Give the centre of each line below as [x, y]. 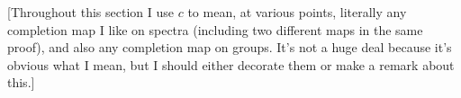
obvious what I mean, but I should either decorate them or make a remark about [231, 64]
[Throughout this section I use [90, 12]
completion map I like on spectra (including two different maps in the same [215, 29]
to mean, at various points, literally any [297, 12]
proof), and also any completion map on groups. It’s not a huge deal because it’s [230, 47]
